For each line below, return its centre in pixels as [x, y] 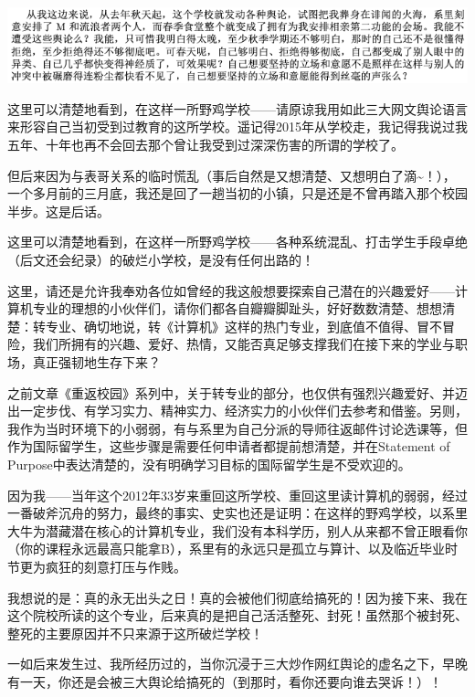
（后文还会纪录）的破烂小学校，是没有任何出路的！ [161, 259]
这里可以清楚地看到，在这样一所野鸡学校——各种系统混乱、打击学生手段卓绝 [237, 242]
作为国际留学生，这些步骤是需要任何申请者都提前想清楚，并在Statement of [229, 446]
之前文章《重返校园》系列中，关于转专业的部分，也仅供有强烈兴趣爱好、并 [231, 392]
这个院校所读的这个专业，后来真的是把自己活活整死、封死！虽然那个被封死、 [237, 615]
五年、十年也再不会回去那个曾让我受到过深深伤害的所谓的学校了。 [206, 145]
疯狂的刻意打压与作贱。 [116, 566]
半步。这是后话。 [58, 211]
